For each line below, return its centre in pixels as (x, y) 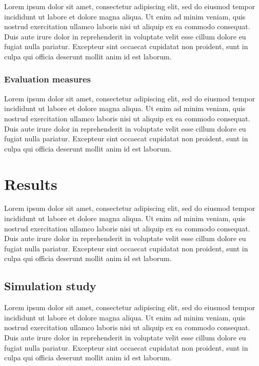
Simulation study (50, 286)
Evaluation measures (47, 79)
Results (31, 184)
